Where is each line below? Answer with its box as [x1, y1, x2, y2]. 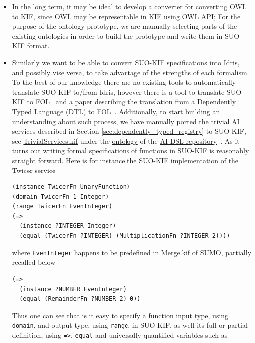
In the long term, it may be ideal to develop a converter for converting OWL [12, 1, 247, 11]
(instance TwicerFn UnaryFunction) [12, 183, 130, 191]
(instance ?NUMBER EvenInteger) [19, 285, 127, 293]
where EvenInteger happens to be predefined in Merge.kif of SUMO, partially [12, 247, 252, 257]
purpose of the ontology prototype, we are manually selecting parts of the [12, 21, 237, 31]
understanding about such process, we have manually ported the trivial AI [12, 116, 240, 126]
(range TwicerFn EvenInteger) [12, 203, 113, 210]
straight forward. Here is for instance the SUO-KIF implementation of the [12, 155, 239, 165]
